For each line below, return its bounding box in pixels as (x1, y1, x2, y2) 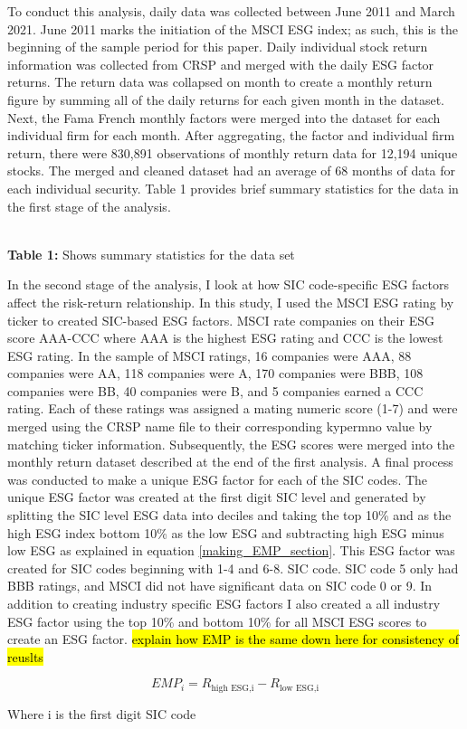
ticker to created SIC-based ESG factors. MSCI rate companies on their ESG (7, 310, 434, 329)
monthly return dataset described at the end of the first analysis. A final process (7, 452, 453, 471)
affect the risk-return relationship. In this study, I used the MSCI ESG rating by (7, 292, 454, 311)
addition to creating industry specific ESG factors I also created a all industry (7, 594, 441, 612)
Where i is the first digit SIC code (7, 704, 196, 723)
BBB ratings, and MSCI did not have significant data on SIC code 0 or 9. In (7, 576, 433, 595)
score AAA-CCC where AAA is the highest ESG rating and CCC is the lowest (7, 328, 443, 347)
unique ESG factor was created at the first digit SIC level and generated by (7, 488, 426, 507)
